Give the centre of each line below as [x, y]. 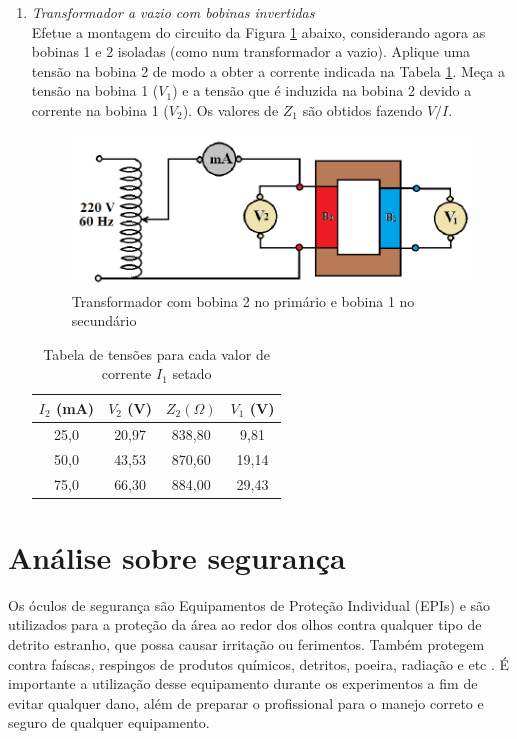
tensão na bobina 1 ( [95, 90]
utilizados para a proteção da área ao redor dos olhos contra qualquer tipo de [245, 624]
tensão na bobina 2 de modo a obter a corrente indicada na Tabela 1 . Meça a [268, 70]
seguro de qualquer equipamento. [109, 722]
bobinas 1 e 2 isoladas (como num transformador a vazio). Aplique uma [251, 51]
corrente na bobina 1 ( [100, 109]
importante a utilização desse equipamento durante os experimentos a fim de [243, 683]
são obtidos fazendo [362, 109]
